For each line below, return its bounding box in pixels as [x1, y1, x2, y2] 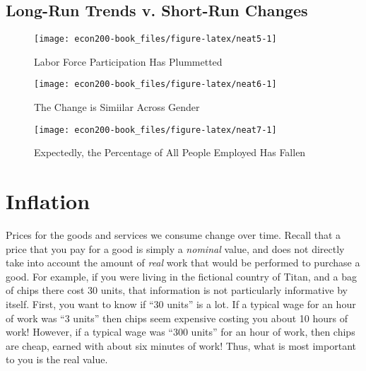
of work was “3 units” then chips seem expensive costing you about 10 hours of [6, 310, 348, 325]
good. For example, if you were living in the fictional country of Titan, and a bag [6, 269, 357, 283]
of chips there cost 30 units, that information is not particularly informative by [6, 283, 348, 298]
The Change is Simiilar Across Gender [34, 100, 200, 114]
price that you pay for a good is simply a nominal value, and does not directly [6, 241, 345, 256]
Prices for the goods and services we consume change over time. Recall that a [6, 228, 341, 242]
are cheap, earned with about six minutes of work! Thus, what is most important [6, 338, 356, 353]
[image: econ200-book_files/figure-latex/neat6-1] [34, 79, 277, 90]
